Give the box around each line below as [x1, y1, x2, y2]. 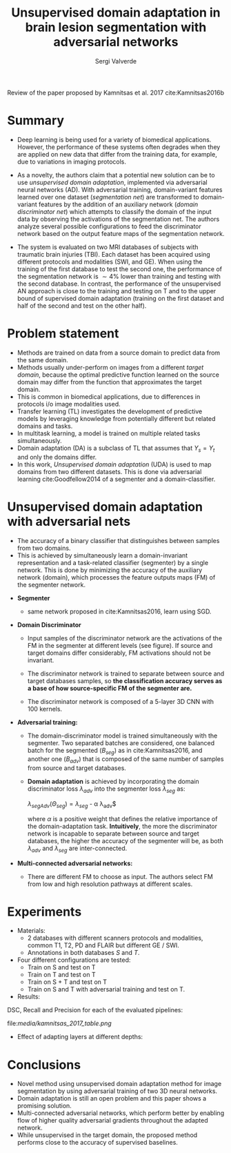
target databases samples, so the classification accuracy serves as [27, 676, 223, 684]
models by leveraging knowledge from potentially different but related [17, 414, 216, 422]
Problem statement [7, 326, 119, 342]
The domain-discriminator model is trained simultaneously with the [27, 731, 218, 740]
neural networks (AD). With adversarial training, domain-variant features [17, 185, 223, 194]
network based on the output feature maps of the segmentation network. [17, 229, 225, 237]
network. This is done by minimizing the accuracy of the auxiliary [17, 566, 203, 574]
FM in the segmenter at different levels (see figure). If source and [27, 641, 213, 649]
